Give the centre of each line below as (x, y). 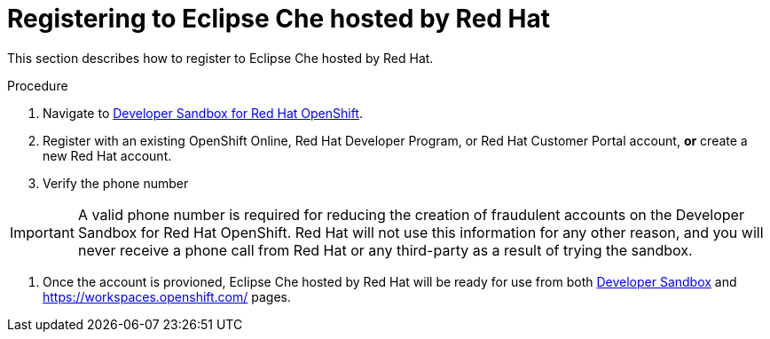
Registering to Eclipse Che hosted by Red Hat (279, 19)
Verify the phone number (116, 183)
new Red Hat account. (107, 155)
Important (42, 232)
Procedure (38, 85)
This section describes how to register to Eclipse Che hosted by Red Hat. (220, 58)
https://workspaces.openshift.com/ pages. (167, 296)
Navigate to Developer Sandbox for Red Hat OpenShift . (203, 113)
